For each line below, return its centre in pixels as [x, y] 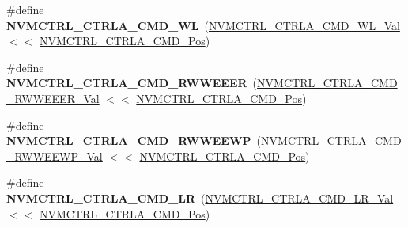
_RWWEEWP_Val [55, 156]
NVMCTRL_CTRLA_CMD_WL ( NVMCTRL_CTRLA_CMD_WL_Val [203, 25]
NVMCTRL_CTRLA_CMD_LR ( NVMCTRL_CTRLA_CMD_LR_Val [200, 198]
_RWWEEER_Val [53, 98]
